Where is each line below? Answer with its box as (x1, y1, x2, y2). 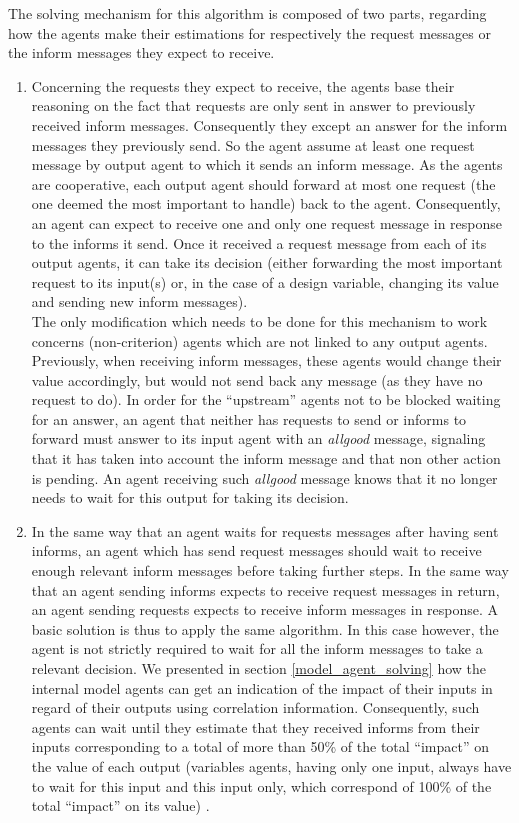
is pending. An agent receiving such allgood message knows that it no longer (31, 467, 498, 488)
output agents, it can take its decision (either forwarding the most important (31, 252, 503, 273)
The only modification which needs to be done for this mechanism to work (31, 310, 488, 331)
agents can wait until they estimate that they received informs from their (31, 716, 480, 737)
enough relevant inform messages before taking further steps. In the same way (31, 560, 509, 581)
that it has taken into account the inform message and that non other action (31, 448, 501, 469)
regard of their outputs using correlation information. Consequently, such (31, 697, 480, 718)
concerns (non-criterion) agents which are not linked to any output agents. (31, 330, 488, 351)
